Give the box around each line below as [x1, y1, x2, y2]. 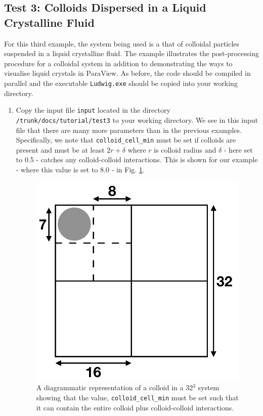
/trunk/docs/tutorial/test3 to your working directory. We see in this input [16, 114, 258, 125]
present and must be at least [16, 144, 105, 155]
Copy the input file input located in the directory [16, 105, 170, 115]
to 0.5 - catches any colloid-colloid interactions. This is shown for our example [16, 154, 258, 165]
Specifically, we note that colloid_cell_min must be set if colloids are [16, 134, 236, 145]
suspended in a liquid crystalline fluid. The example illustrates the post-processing [4, 48, 259, 59]
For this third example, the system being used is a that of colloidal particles [4, 38, 240, 49]
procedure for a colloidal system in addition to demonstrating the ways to [4, 58, 233, 68]
